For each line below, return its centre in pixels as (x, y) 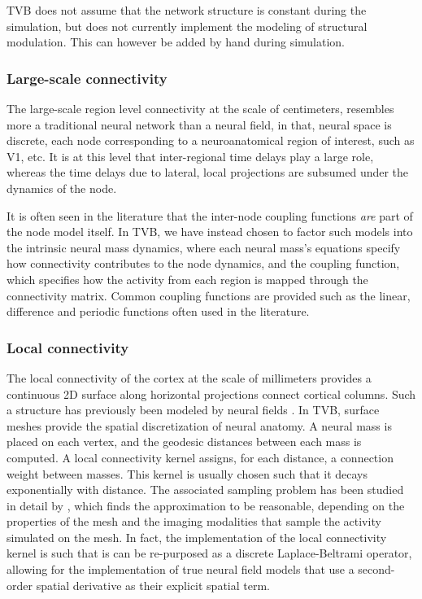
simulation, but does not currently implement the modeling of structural (187, 26)
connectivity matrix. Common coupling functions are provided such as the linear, (209, 295)
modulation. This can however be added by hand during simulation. (176, 42)
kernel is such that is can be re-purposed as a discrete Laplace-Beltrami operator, (209, 553)
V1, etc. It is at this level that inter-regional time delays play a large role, (190, 156)
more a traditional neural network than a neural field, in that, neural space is (199, 124)
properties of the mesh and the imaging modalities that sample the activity (194, 521)
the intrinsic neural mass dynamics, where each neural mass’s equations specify (204, 247)
